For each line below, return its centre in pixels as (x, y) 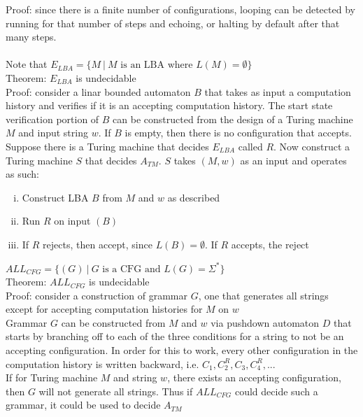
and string (135, 377)
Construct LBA (55, 197)
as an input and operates (293, 160)
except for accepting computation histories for (104, 309)
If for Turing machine (52, 377)
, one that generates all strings (263, 295)
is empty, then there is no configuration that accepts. (238, 133)
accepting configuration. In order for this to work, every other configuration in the (182, 350)
